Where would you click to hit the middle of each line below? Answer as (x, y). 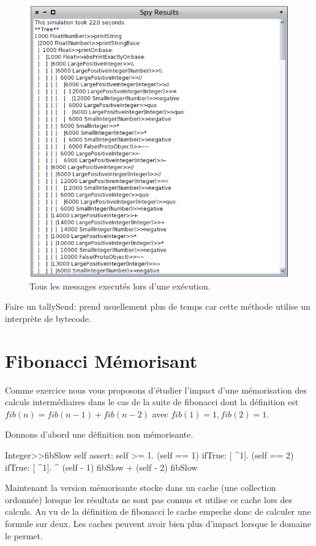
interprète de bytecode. (48, 318)
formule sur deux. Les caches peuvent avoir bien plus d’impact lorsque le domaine (158, 523)
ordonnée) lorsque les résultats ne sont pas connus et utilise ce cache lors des (149, 499)
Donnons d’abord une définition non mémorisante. (99, 434)
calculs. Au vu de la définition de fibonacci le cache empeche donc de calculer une (158, 511)
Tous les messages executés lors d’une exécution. (120, 286)
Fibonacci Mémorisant (101, 360)
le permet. (24, 535)
